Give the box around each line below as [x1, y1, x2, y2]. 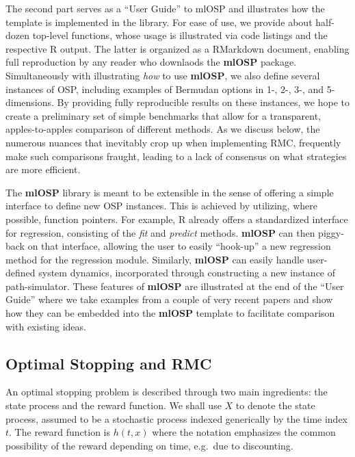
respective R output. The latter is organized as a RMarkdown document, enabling [5, 41, 350, 55]
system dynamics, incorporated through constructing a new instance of [38, 265, 336, 280]
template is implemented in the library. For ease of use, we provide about [5, 14, 313, 29]
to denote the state [235, 398, 315, 413]
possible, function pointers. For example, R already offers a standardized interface [5, 211, 348, 226]
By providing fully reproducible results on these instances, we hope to [57, 95, 350, 109]
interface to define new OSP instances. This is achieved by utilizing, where [5, 198, 317, 213]
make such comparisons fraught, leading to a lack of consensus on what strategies [5, 148, 347, 163]
